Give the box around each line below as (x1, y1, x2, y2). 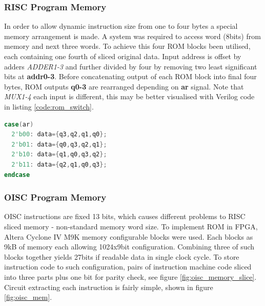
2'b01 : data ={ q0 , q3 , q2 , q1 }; (11, 140, 107, 148)
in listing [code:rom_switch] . (4, 101, 94, 112)
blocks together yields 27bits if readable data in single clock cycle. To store (4, 251, 239, 262)
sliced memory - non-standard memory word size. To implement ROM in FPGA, (4, 221, 258, 231)
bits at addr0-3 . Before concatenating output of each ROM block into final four (4, 71, 257, 82)
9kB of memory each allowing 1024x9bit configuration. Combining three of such (4, 241, 255, 252)
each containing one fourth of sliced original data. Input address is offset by (4, 51, 241, 61)
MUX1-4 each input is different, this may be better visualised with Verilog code (4, 91, 255, 102)
